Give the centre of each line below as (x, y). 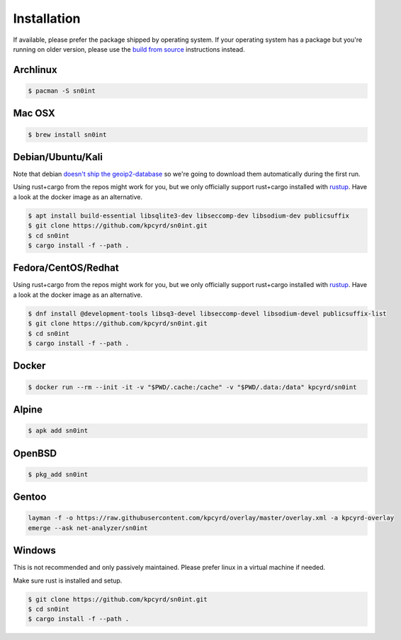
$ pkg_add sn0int (58, 474)
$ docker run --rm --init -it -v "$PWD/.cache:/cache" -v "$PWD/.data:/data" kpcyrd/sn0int (192, 387)
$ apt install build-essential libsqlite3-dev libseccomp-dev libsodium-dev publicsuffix (189, 215)
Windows (34, 550)
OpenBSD (35, 453)
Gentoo (30, 497)
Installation (47, 18)
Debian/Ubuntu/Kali (58, 157)
